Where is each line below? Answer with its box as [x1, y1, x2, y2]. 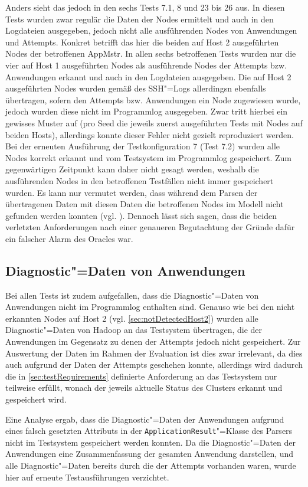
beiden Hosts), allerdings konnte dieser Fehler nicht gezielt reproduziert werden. [5, 128, 294, 140]
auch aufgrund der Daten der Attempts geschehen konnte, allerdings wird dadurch [5, 358, 303, 371]
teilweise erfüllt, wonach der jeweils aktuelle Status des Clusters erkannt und [5, 381, 283, 394]
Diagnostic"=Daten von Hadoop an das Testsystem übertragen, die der [5, 323, 263, 336]
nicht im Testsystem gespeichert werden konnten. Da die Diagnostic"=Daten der [5, 436, 296, 448]
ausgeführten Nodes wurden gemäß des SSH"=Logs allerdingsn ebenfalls [5, 82, 266, 94]
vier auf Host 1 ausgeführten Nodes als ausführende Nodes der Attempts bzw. [5, 58, 287, 71]
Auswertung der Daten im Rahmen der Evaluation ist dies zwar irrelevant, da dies [5, 347, 303, 359]
